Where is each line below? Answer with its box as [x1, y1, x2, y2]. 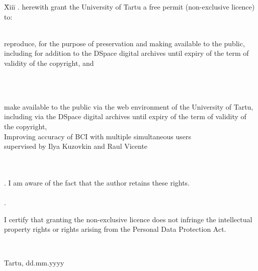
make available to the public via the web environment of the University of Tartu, [4, 101, 253, 112]
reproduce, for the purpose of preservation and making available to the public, [4, 38, 245, 48]
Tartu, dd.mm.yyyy [4, 257, 64, 268]
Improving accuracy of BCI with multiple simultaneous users [4, 131, 191, 141]
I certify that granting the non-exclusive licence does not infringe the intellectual [4, 214, 252, 224]
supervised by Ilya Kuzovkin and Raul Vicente [4, 141, 148, 151]
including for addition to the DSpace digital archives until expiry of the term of [4, 48, 249, 58]
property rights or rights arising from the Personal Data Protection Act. [4, 224, 226, 234]
